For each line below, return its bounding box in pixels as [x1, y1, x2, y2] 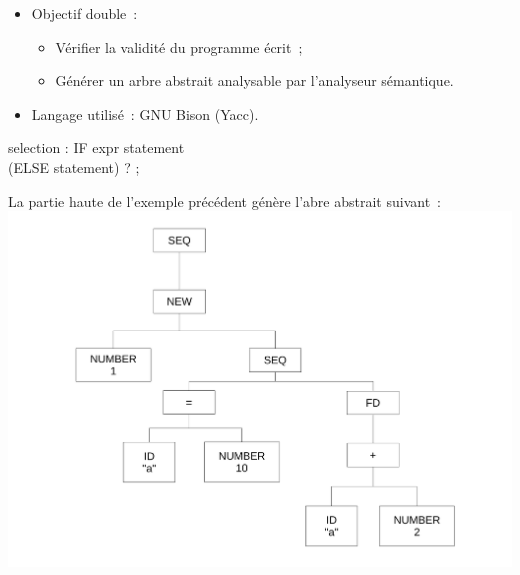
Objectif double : [31, 3, 138, 23]
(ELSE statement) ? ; [8, 156, 140, 177]
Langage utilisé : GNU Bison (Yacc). [31, 103, 259, 124]
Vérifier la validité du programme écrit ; [55, 36, 303, 57]
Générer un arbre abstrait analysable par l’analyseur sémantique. [55, 70, 454, 91]
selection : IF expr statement [8, 137, 185, 158]
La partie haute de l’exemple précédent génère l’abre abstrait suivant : [8, 190, 441, 211]
